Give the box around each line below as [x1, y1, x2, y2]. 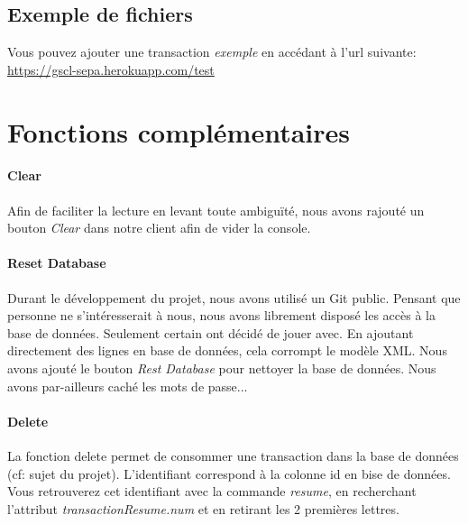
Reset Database [7, 253, 106, 272]
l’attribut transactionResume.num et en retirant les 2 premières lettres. [7, 499, 399, 518]
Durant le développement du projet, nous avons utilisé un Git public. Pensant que [7, 288, 461, 307]
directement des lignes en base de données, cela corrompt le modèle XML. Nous [7, 341, 447, 360]
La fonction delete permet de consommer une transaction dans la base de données [7, 446, 459, 464]
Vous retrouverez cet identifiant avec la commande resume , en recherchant [7, 482, 417, 501]
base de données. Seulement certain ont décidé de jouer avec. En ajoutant [7, 323, 414, 342]
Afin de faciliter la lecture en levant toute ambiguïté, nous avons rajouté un [7, 200, 425, 219]
